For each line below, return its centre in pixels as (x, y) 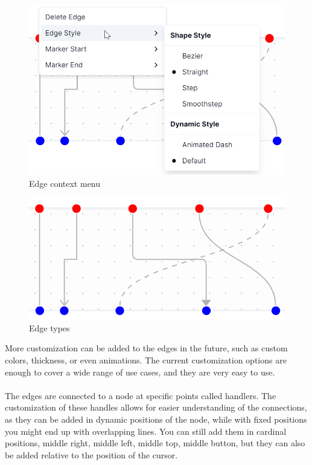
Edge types (49, 327)
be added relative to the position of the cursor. (91, 454)
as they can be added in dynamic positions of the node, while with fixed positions (156, 419)
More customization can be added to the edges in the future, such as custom (146, 348)
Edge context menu (65, 183)
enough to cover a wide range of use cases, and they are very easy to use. (140, 372)
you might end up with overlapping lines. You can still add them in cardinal (146, 431)
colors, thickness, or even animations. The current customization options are (146, 360)
